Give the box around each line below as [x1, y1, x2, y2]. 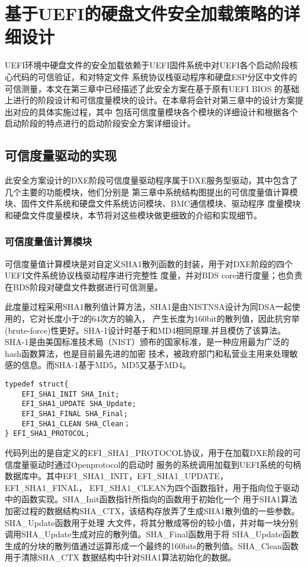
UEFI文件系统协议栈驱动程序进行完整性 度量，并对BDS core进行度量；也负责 [5, 269, 303, 281]
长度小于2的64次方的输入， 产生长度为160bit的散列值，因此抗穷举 [46, 312, 300, 325]
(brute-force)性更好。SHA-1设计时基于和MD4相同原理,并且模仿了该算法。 [5, 324, 286, 336]
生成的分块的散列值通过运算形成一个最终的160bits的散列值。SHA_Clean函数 [5, 539, 299, 552]
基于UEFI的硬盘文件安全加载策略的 [5, 1, 284, 26]
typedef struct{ [5, 380, 69, 389]
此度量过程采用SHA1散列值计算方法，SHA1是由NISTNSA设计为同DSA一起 [5, 300, 292, 313]
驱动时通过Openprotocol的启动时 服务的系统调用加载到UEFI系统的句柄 [29, 458, 301, 470]
